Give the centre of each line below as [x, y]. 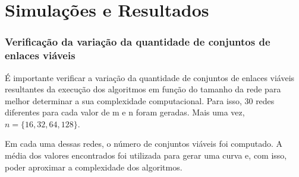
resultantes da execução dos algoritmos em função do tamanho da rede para [143, 89]
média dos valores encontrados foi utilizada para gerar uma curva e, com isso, [146, 155]
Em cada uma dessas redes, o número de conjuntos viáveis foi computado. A [144, 144]
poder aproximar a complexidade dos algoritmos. [94, 167]
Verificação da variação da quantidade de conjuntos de [138, 42]
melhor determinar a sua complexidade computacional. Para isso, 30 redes [140, 100]
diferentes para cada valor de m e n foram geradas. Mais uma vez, [125, 112]
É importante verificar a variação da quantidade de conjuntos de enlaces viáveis [150, 77]
